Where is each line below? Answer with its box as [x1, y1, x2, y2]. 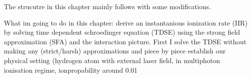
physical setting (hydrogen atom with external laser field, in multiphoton [4, 55, 220, 65]
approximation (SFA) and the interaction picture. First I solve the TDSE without [4, 36, 247, 46]
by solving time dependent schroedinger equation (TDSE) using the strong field [4, 27, 240, 37]
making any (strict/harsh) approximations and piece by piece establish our [4, 46, 226, 56]
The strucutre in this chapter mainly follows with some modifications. [4, 1, 211, 11]
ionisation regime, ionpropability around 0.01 [4, 65, 138, 75]
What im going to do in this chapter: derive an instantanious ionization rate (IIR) [4, 17, 248, 27]
